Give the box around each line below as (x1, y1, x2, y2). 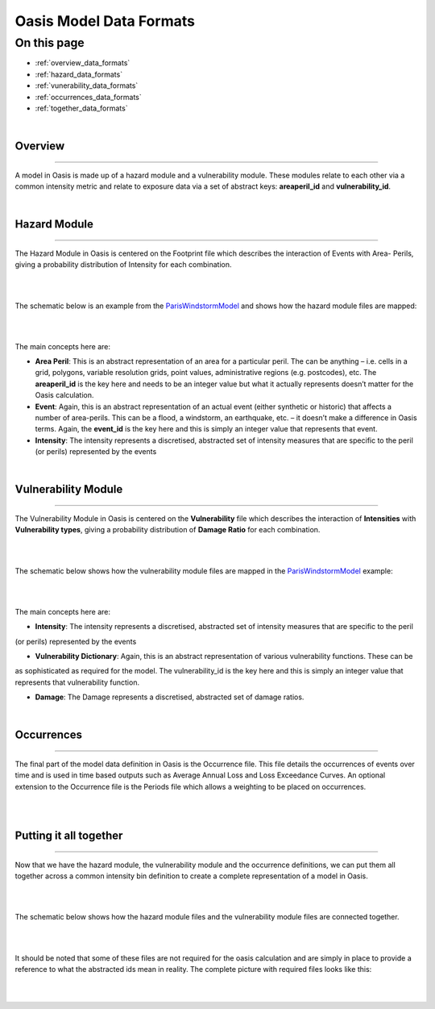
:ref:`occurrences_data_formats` (35, 92, 142, 102)
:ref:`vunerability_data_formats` (35, 81, 139, 90)
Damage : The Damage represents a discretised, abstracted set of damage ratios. (35, 692, 304, 702)
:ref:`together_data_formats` (35, 103, 128, 113)
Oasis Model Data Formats (14, 12, 195, 30)
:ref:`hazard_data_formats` (35, 69, 123, 79)
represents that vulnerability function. (14, 678, 140, 687)
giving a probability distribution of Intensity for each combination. (14, 260, 232, 269)
